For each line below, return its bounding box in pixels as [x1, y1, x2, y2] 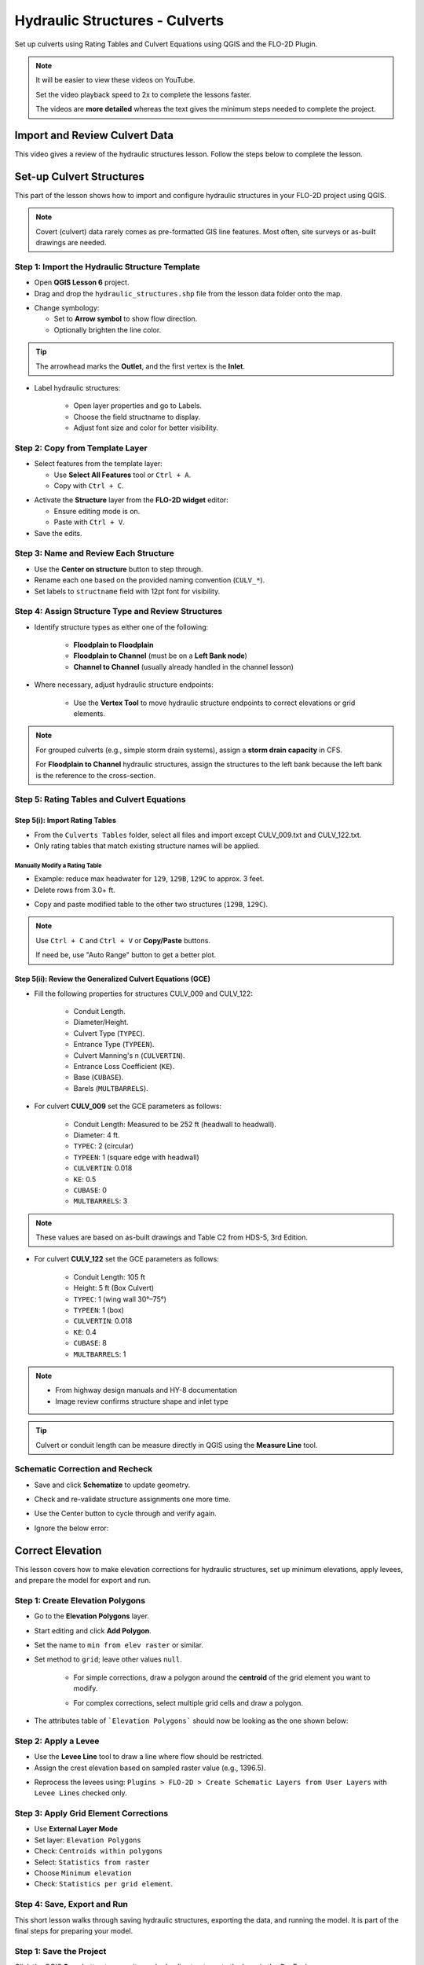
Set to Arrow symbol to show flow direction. [53, 314, 198, 324]
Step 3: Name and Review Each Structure [14, 548, 174, 559]
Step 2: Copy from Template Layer [14, 443, 148, 454]
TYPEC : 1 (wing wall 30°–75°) [73, 1294, 166, 1304]
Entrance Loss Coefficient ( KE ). [73, 1062, 175, 1071]
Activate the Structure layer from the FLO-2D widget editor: [34, 495, 229, 505]
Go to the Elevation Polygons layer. [34, 1611, 149, 1621]
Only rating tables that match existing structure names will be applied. [34, 841, 261, 850]
